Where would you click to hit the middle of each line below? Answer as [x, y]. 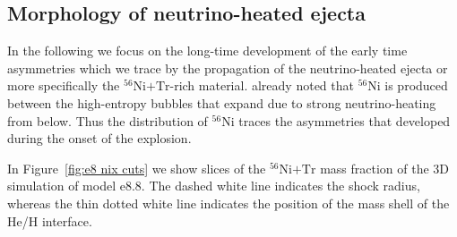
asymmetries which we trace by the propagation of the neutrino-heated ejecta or [228, 68]
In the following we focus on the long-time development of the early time [207, 51]
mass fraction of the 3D [385, 168]
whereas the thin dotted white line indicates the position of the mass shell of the [228, 203]
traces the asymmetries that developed [345, 120]
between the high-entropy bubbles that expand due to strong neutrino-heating [222, 102]
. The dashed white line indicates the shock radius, [280, 186]
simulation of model [62, 186]
